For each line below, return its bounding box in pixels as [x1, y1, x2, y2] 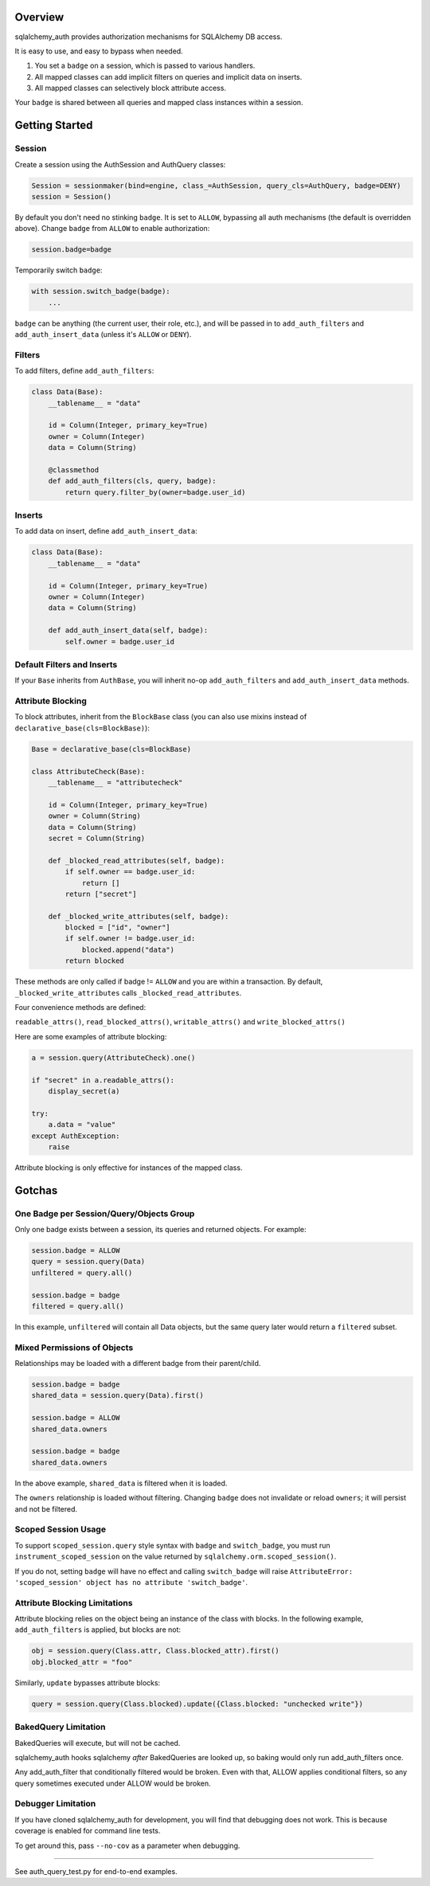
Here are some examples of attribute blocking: [14, 1031, 167, 1041]
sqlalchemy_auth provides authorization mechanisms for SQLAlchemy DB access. [14, 32, 283, 41]
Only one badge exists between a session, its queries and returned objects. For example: [14, 1225, 307, 1235]
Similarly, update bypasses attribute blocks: [14, 1677, 161, 1688]
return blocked [64, 957, 125, 965]
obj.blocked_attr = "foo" [31, 1657, 133, 1666]
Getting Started [14, 119, 93, 132]
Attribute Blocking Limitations [14, 1597, 133, 1608]
